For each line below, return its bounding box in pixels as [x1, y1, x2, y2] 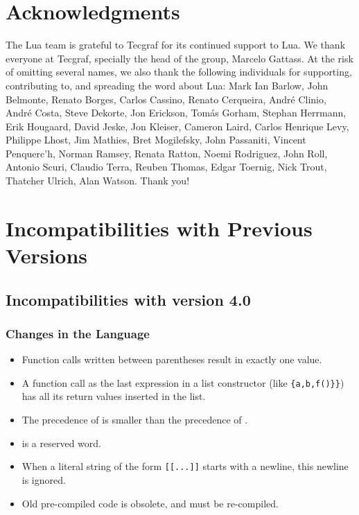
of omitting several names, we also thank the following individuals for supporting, [6, 64, 352, 79]
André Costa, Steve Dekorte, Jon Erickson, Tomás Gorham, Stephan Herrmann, [6, 105, 347, 120]
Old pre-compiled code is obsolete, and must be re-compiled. [21, 496, 279, 510]
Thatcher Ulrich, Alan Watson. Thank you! [6, 173, 190, 188]
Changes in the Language [6, 324, 150, 342]
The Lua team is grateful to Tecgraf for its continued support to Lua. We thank [6, 37, 346, 52]
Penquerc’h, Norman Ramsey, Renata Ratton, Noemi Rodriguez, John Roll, [6, 146, 328, 160]
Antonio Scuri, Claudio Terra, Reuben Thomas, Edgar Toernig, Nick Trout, [6, 159, 327, 174]
